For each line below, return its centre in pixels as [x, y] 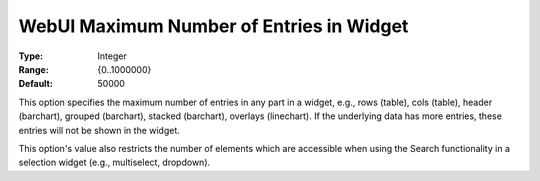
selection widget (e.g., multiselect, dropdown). [114, 162]
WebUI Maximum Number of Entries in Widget [213, 26]
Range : [33, 69]
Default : [36, 84]
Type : [31, 56]
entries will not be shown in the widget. [99, 130]
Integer [112, 56]
